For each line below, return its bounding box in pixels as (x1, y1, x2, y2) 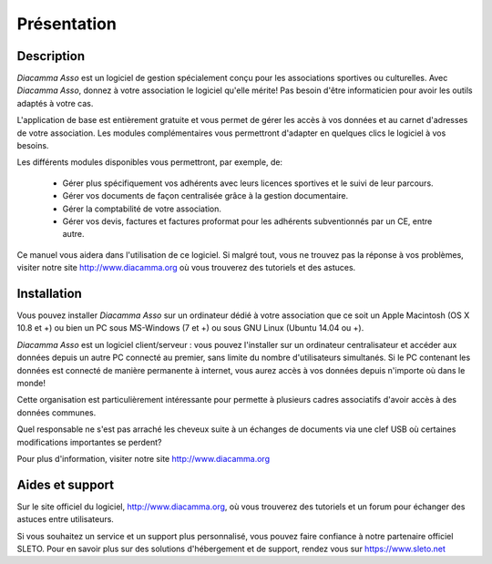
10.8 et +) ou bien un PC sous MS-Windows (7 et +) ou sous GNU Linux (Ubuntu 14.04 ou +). (16, 323, 364, 333)
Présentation (16, 14, 118, 34)
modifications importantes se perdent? (16, 436, 162, 447)
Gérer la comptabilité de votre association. (62, 203, 222, 214)
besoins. (16, 140, 49, 151)
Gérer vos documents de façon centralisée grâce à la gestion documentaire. (62, 190, 349, 201)
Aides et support (16, 477, 114, 492)
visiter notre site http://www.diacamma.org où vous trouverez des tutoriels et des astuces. (16, 262, 356, 273)
